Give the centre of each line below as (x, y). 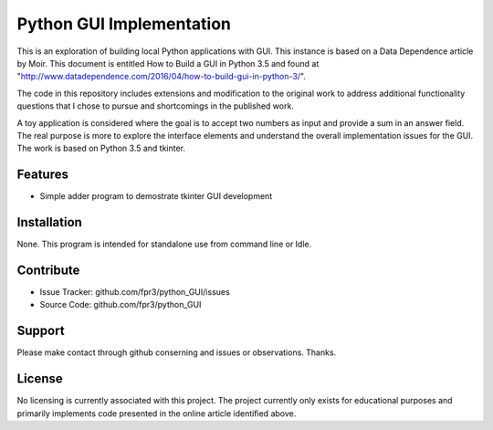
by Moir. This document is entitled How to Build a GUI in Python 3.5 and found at (168, 63)
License (40, 379)
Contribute (48, 270)
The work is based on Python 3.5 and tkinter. (101, 148)
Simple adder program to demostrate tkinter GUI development (156, 196)
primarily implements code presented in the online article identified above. (157, 413)
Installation (49, 222)
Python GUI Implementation (124, 24)
